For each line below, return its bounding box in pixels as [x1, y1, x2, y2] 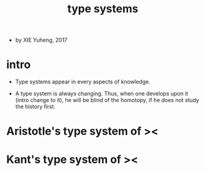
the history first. [15, 103, 56, 110]
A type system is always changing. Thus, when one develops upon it [15, 90, 188, 97]
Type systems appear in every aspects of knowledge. [15, 78, 151, 86]
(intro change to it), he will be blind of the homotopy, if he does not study [15, 97, 199, 104]
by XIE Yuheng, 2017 [15, 36, 68, 44]
